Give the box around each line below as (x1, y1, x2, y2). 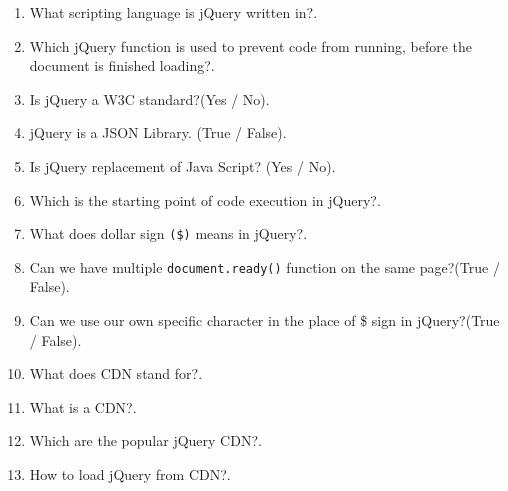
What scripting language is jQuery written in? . (29, 2, 318, 22)
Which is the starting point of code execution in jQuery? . (29, 189, 381, 210)
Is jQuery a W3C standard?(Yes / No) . (29, 88, 270, 109)
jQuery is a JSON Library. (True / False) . (29, 122, 287, 143)
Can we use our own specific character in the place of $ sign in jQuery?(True (29, 310, 500, 331)
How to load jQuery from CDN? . (29, 464, 231, 485)
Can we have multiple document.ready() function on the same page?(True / (29, 256, 500, 277)
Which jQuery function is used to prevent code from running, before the (29, 35, 472, 56)
